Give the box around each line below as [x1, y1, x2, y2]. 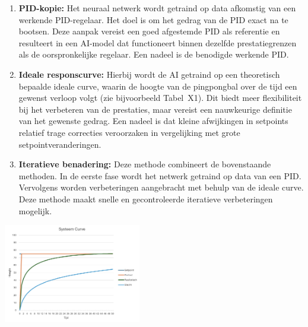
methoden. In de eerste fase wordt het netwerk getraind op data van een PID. [18, 169, 301, 182]
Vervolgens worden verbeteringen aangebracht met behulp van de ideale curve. [18, 181, 304, 193]
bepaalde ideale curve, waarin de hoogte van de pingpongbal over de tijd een [18, 80, 297, 92]
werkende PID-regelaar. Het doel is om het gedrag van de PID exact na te [18, 13, 288, 26]
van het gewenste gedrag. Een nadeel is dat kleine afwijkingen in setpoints [18, 115, 288, 127]
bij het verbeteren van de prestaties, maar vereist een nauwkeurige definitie [18, 103, 292, 115]
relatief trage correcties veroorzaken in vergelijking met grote [18, 126, 240, 138]
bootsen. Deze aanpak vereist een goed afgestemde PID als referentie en [18, 25, 280, 37]
